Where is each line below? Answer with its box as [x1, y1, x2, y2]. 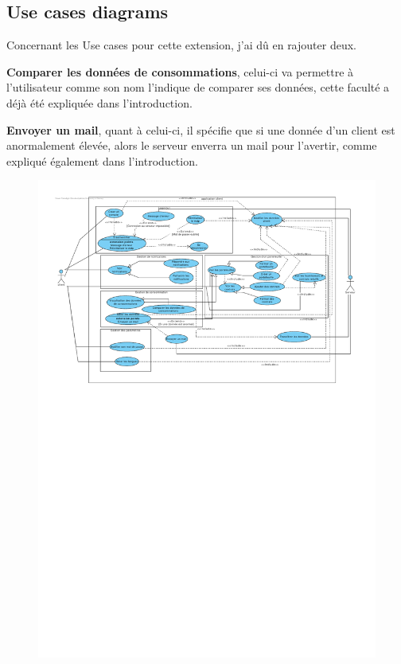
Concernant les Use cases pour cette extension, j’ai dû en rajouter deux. [6, 37, 356, 53]
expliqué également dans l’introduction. [6, 152, 198, 169]
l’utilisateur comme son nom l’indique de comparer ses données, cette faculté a [6, 79, 390, 96]
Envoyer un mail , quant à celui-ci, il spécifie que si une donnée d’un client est [6, 121, 395, 138]
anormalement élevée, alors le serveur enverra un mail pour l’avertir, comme [6, 137, 377, 154]
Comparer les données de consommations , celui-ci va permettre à [6, 63, 354, 80]
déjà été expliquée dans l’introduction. [6, 94, 193, 111]
